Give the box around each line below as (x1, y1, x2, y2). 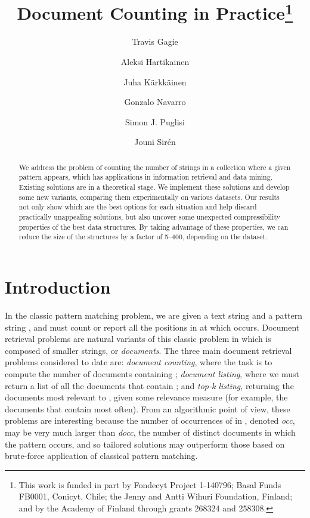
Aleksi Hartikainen (120, 55, 190, 68)
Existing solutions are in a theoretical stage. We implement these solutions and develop (18, 182, 290, 192)
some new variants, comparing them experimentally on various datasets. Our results (18, 192, 280, 202)
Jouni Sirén (134, 135, 176, 148)
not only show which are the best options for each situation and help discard (18, 202, 257, 212)
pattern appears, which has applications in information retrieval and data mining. (18, 172, 272, 182)
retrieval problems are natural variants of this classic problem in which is (5, 332, 271, 345)
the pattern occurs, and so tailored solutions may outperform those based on (5, 437, 285, 450)
